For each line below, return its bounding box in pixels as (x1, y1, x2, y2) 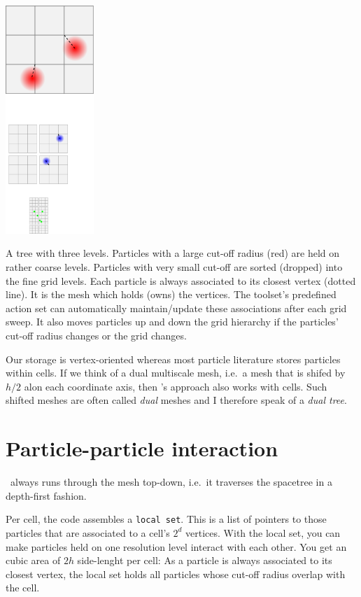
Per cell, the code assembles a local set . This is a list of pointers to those (6, 512, 327, 526)
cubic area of (6, 553, 61, 568)
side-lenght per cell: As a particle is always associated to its (77, 553, 332, 568)
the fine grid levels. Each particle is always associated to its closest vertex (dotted (6, 273, 356, 288)
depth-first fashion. (6, 488, 87, 503)
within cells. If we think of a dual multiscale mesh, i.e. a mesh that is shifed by (6, 365, 346, 380)
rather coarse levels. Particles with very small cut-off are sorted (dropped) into (6, 260, 343, 274)
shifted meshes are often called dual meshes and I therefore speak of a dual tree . (6, 393, 347, 407)
